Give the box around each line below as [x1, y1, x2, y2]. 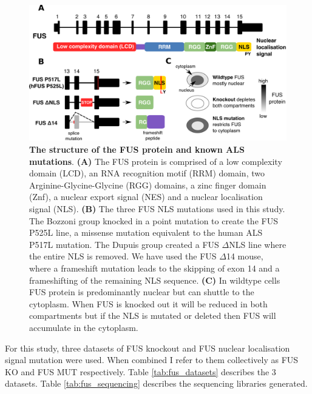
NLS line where [229, 238, 287, 250]
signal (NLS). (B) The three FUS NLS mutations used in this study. [29, 202, 285, 215]
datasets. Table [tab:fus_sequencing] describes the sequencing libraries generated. [5, 377, 308, 390]
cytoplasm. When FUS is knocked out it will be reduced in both [29, 297, 268, 310]
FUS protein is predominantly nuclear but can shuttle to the [29, 285, 254, 298]
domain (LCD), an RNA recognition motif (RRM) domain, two [29, 167, 265, 179]
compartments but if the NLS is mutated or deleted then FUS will [29, 309, 276, 322]
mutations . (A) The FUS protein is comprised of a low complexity [29, 155, 282, 167]
